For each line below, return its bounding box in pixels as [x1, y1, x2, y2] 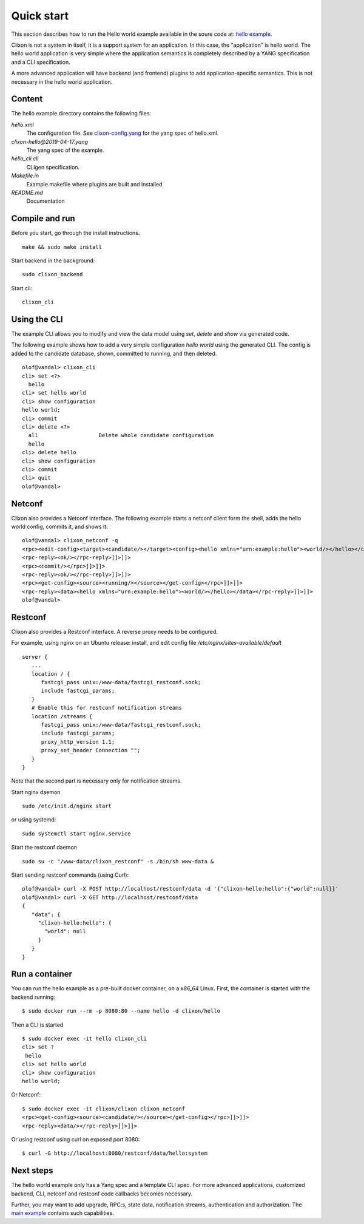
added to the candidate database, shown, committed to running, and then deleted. [11, 350, 217, 357]
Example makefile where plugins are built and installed [26, 180, 163, 188]
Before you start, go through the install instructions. [11, 229, 140, 237]
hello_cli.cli [11, 155, 39, 162]
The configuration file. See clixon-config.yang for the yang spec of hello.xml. [26, 129, 219, 137]
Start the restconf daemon [11, 844, 77, 851]
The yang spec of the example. [26, 146, 104, 154]
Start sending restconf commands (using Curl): [11, 871, 129, 879]
